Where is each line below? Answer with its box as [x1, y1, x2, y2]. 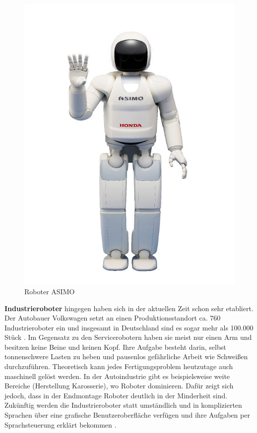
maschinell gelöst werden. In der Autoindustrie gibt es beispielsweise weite [4, 371, 230, 381]
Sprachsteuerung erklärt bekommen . [4, 419, 117, 430]
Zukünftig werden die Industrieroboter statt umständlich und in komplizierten [4, 400, 242, 410]
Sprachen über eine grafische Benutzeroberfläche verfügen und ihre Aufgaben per [4, 410, 250, 420]
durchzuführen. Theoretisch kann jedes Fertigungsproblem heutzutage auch [4, 361, 233, 372]
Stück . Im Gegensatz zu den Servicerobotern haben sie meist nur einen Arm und [4, 332, 252, 342]
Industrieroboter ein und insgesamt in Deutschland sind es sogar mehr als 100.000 [4, 322, 254, 332]
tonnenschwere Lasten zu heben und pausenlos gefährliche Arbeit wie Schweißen [4, 351, 248, 362]
